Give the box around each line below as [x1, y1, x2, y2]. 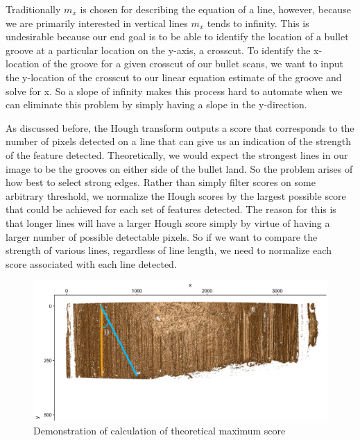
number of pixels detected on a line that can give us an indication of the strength [6, 134, 352, 149]
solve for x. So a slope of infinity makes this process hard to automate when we [6, 83, 343, 98]
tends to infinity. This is [207, 15, 309, 30]
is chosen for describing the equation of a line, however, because [80, 2, 351, 16]
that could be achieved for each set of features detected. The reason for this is [6, 202, 336, 217]
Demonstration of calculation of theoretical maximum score [33, 423, 286, 437]
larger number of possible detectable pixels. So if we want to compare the [6, 229, 318, 244]
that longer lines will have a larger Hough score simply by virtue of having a [6, 215, 330, 230]
